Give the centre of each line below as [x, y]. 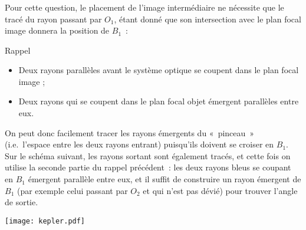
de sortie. [22, 202]
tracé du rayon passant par [53, 19]
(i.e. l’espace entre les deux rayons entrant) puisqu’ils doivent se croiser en [139, 144]
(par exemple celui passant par [72, 190]
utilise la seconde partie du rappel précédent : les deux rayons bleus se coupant [148, 167]
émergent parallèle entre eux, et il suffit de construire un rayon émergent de [164, 179]
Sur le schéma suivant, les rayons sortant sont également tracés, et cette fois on [148, 155]
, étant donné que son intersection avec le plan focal [208, 19]
